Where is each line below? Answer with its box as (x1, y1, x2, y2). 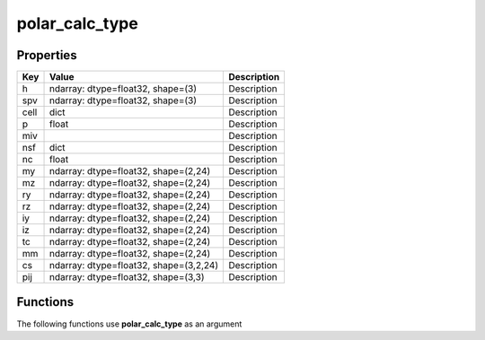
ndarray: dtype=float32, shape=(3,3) (48, 271, 205, 283)
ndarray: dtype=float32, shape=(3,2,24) (48, 259, 219, 272)
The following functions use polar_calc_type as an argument (16, 318, 242, 329)
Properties (16, 48, 77, 63)
